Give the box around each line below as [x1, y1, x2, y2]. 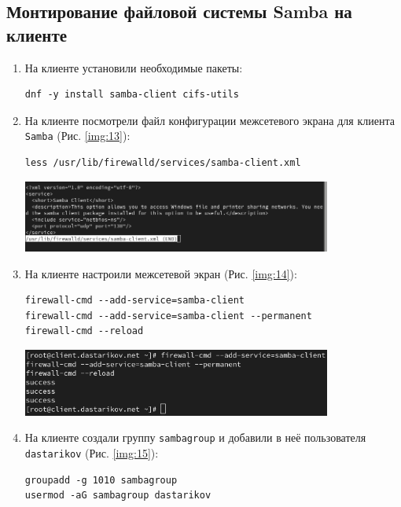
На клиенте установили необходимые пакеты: [24, 59, 243, 75]
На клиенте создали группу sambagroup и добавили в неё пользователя [24, 429, 366, 446]
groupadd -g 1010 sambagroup [24, 474, 178, 486]
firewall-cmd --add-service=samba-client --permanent [24, 310, 312, 321]
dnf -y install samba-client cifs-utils [24, 89, 239, 101]
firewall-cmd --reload [24, 325, 144, 337]
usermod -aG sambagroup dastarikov [24, 490, 212, 501]
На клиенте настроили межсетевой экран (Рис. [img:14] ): [24, 265, 297, 281]
